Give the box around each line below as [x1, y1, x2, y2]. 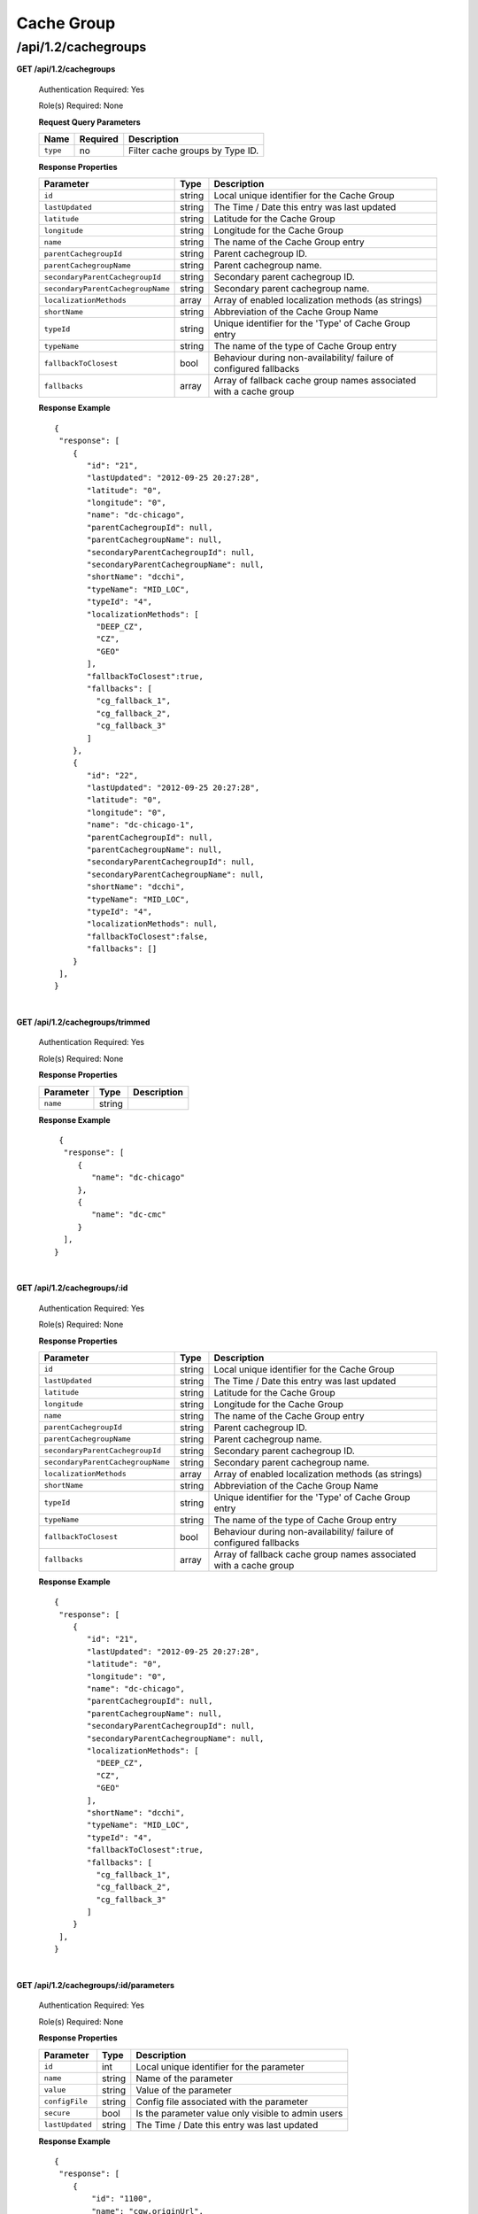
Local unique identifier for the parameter [135, 2060, 305, 2072]
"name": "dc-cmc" [91, 1210, 167, 1219]
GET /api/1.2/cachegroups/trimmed [16, 1017, 150, 1027]
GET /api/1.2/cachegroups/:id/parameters [16, 1980, 175, 1991]
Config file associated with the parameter [135, 2095, 309, 2108]
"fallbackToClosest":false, [87, 931, 209, 941]
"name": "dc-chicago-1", [87, 820, 195, 830]
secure [43, 2109, 71, 2118]
